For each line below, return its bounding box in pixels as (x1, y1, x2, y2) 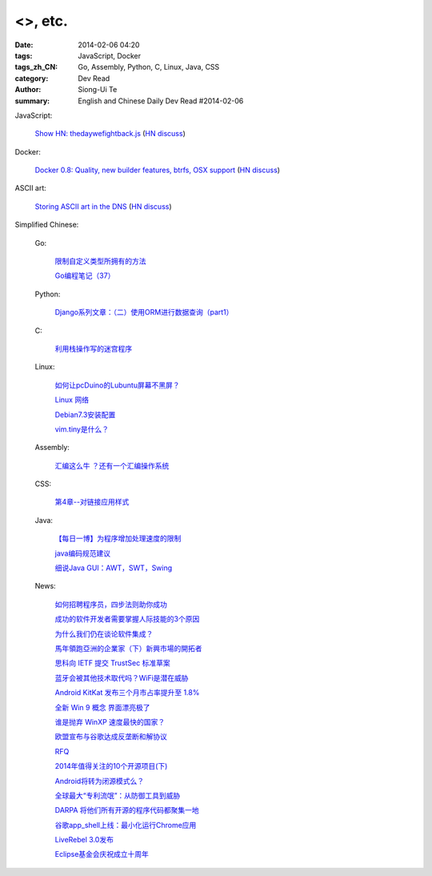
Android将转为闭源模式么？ (54, 776, 144, 786)
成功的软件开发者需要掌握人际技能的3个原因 (54, 614, 200, 624)
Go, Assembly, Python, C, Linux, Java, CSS (78, 62, 220, 72)
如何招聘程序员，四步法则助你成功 (54, 599, 167, 609)
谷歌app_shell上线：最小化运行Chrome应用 (54, 820, 197, 830)
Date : (14, 40, 34, 50)
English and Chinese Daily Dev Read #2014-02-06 (78, 96, 244, 106)
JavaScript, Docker (78, 50, 142, 60)
